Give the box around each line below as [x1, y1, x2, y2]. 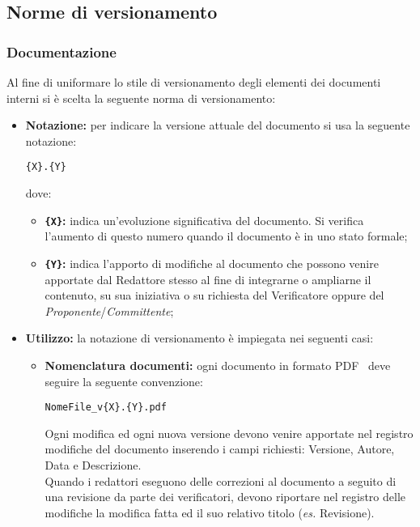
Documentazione [6, 41, 117, 62]
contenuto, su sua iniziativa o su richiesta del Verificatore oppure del [45, 287, 384, 304]
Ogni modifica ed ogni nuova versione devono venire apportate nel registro [45, 424, 414, 441]
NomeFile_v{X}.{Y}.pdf [45, 402, 167, 414]
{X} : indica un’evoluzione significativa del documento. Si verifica [45, 211, 364, 228]
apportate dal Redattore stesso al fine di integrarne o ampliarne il [45, 270, 371, 287]
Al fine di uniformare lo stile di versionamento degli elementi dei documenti [6, 74, 381, 90]
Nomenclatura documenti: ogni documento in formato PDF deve [45, 356, 391, 373]
